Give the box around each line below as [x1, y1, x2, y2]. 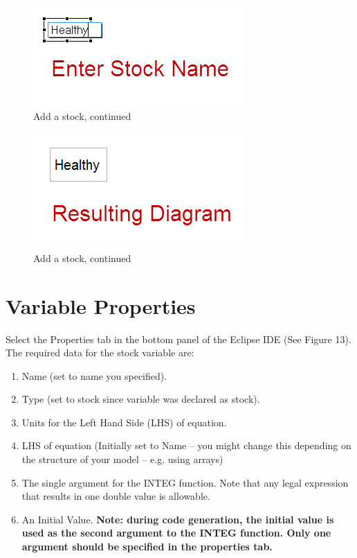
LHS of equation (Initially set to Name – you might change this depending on [21, 438, 351, 453]
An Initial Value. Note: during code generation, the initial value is [21, 512, 334, 526]
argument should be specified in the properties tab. [21, 539, 273, 554]
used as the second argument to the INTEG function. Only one [21, 525, 331, 540]
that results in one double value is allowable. [21, 489, 210, 503]
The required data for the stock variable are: [6, 345, 194, 360]
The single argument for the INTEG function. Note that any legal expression [21, 475, 349, 489]
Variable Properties [6, 291, 196, 320]
